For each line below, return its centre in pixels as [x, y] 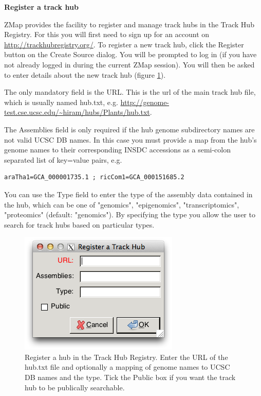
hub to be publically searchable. [75, 387]
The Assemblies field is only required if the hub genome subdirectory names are [129, 129]
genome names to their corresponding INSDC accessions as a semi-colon [117, 150]
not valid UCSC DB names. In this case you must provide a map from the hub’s [130, 139]
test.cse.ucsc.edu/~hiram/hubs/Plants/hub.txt [77, 112]
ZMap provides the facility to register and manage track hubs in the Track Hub [129, 24]
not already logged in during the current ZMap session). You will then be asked [129, 64]
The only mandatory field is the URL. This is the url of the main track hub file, [130, 92]
